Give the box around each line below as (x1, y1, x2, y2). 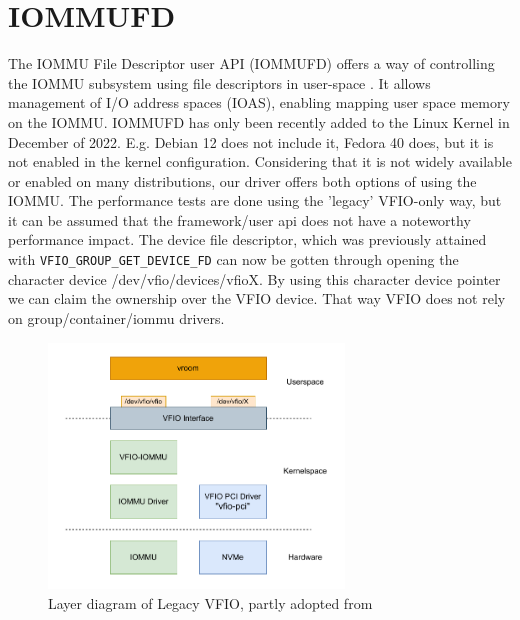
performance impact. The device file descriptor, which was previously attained (8, 229, 487, 250)
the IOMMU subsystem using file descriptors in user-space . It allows (8, 72, 431, 93)
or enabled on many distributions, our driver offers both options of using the (8, 170, 477, 191)
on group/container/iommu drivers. (8, 307, 225, 328)
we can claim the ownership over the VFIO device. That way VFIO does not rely (8, 288, 506, 309)
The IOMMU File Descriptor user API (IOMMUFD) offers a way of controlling (8, 53, 495, 74)
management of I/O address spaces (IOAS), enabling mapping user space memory (8, 92, 510, 113)
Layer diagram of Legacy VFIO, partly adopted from (48, 592, 373, 613)
